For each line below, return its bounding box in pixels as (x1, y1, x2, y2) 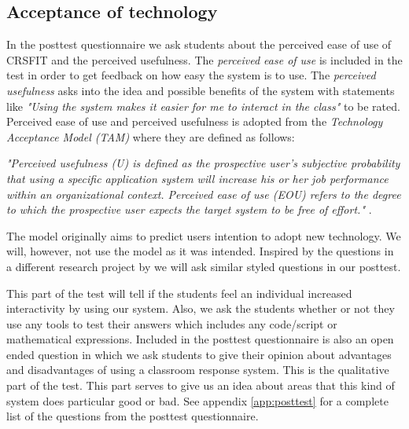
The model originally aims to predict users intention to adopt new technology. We (6, 227, 401, 244)
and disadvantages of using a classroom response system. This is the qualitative (6, 361, 389, 378)
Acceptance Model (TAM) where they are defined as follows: (6, 128, 295, 145)
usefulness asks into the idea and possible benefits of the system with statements (6, 82, 395, 98)
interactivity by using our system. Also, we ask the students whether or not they (6, 300, 395, 317)
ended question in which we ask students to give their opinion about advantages (6, 346, 392, 362)
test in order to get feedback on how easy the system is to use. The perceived (6, 67, 376, 83)
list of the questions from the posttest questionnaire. (6, 408, 259, 424)
